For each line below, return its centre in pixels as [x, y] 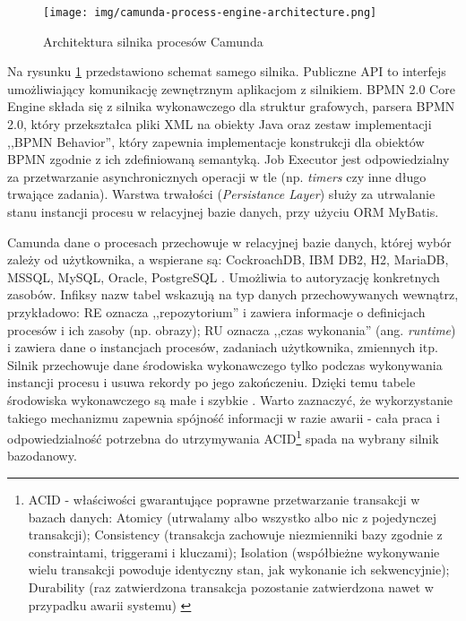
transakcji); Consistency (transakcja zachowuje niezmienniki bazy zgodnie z [235, 535]
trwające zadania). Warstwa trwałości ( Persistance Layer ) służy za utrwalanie [221, 194]
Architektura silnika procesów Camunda [153, 41]
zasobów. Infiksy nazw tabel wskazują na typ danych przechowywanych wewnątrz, [233, 294]
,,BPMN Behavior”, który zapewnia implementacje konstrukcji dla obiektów [216, 141]
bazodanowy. [42, 456]
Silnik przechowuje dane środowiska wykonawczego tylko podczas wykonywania [225, 364]
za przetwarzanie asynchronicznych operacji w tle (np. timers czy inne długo [217, 176]
